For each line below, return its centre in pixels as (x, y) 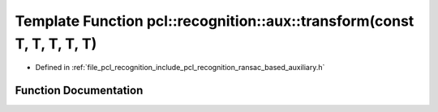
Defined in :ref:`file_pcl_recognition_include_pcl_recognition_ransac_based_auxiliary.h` (180, 68)
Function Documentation (79, 91)
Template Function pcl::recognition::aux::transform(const (215, 21)
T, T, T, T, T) (56, 44)
